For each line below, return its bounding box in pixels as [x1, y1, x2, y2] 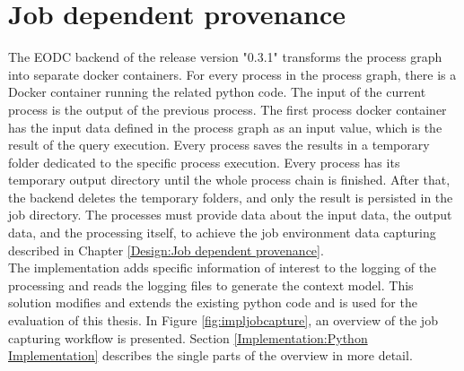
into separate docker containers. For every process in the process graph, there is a [8, 65, 457, 83]
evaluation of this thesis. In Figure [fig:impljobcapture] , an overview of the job [8, 311, 438, 330]
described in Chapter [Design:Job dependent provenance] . [8, 240, 324, 259]
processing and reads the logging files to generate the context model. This [8, 275, 414, 294]
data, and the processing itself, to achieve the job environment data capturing [8, 223, 436, 242]
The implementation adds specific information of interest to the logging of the [8, 258, 437, 277]
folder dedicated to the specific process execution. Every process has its [8, 152, 400, 171]
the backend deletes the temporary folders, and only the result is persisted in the [8, 187, 453, 206]
